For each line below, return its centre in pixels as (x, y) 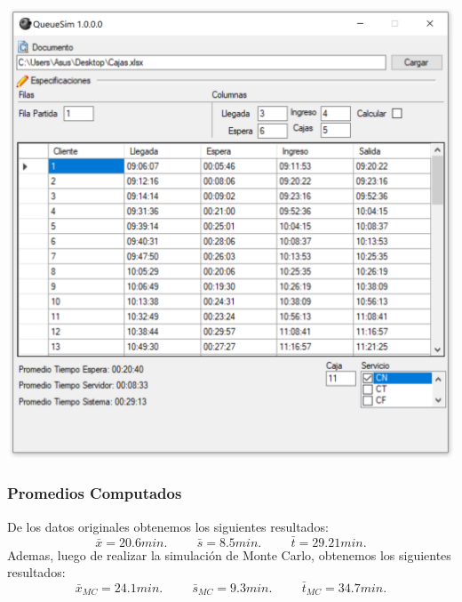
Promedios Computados (95, 493)
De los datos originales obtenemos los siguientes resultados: (168, 526)
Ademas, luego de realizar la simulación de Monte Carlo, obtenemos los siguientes (229, 554)
